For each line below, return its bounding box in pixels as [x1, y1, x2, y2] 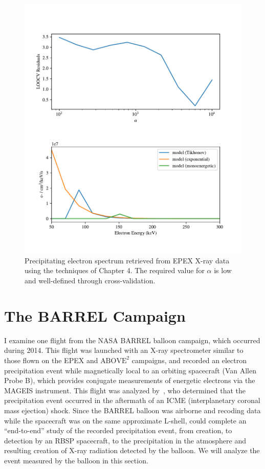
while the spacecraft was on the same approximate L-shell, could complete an [4, 415, 247, 426]
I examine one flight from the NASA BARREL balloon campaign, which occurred [4, 334, 260, 345]
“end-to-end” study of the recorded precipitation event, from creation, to [4, 425, 232, 436]
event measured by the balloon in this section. [4, 455, 148, 465]
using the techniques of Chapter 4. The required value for [25, 265, 205, 276]
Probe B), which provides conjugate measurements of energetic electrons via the [4, 375, 255, 386]
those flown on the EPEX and [4, 354, 98, 365]
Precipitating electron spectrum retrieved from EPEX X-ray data [25, 255, 230, 265]
